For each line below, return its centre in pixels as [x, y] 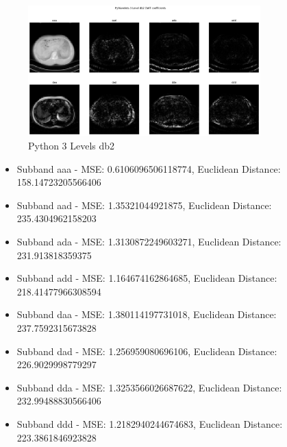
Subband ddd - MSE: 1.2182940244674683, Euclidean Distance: [150, 423]
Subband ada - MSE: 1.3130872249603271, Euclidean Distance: [149, 242]
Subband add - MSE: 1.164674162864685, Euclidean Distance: [147, 278]
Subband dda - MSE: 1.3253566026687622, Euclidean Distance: [149, 387]
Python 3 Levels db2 [72, 146]
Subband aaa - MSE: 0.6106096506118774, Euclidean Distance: [149, 168]
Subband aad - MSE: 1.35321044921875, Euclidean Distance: [144, 205]
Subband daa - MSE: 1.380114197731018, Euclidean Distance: [147, 314]
